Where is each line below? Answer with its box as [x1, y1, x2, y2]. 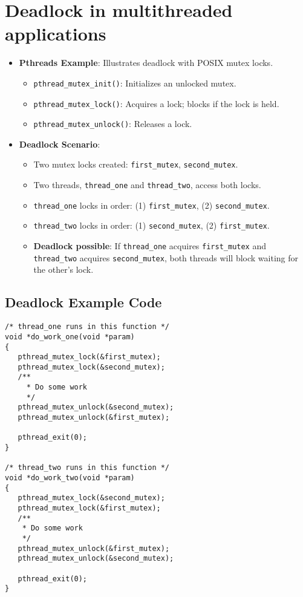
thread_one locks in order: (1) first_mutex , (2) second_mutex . [33, 198, 270, 211]
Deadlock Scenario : [19, 137, 100, 150]
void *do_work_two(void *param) [5, 474, 135, 483]
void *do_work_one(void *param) [5, 332, 135, 341]
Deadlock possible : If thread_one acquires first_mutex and [33, 240, 267, 252]
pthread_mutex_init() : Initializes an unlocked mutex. [33, 76, 236, 89]
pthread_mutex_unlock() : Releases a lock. [33, 117, 192, 130]
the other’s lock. [33, 263, 94, 276]
